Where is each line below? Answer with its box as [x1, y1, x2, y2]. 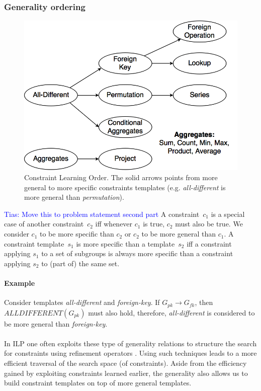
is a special [211, 208, 245, 219]
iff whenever [95, 218, 133, 229]
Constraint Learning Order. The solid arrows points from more [24, 172, 218, 183]
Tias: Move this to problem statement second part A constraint [4, 208, 200, 219]
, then [195, 297, 213, 307]
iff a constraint [187, 238, 232, 249]
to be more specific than [39, 228, 114, 239]
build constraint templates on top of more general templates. [4, 377, 192, 388]
